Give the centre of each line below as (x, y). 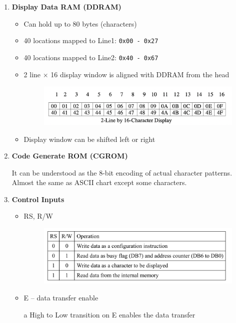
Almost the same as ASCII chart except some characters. (99, 182)
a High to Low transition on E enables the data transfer (109, 314)
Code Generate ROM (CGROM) (70, 156)
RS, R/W (38, 216)
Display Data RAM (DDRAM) (66, 7)
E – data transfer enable (61, 297)
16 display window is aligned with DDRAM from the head (140, 74)
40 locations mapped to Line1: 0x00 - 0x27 (91, 40)
